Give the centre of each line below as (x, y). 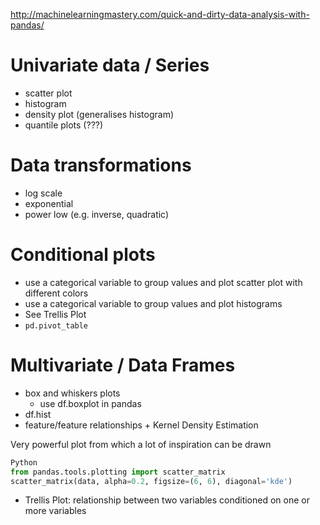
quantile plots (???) (64, 125)
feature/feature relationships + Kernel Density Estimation (141, 425)
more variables (55, 511)
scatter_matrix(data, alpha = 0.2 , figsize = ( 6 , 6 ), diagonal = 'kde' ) (151, 481)
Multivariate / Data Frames (123, 365)
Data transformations (101, 165)
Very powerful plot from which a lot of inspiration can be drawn (141, 444)
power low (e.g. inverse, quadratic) (97, 214)
